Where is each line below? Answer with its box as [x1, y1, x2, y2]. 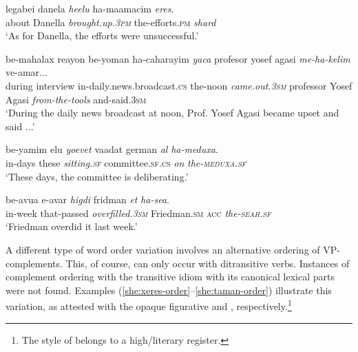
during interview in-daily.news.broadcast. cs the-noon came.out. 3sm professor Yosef [6, 78, 352, 92]
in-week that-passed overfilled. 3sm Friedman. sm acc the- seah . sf [6, 205, 271, 220]
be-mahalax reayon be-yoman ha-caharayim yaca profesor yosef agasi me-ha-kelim [6, 51, 350, 65]
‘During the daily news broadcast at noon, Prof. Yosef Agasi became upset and [6, 105, 339, 120]
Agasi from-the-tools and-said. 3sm [6, 92, 147, 106]
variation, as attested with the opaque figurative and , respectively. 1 [6, 297, 292, 313]
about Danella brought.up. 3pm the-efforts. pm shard [6, 14, 216, 29]
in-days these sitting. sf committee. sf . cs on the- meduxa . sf [6, 155, 246, 169]
